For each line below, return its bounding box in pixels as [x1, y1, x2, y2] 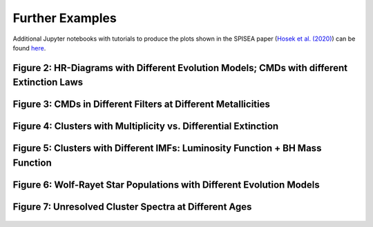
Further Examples [12, 10, 117, 26]
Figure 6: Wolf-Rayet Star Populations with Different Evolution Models [12, 179, 321, 190]
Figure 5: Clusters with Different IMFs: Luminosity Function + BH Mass [12, 142, 322, 155]
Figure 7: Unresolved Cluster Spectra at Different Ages [12, 201, 252, 213]
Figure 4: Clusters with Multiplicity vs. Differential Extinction [12, 121, 279, 132]
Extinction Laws [12, 77, 84, 88]
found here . [12, 43, 46, 52]
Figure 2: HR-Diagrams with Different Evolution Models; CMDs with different [12, 62, 348, 74]
